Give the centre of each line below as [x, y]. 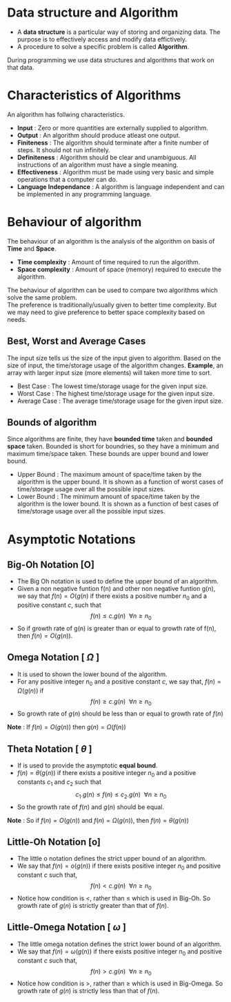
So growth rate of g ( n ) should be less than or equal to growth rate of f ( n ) [120, 713]
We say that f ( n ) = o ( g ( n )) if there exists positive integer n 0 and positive [119, 867]
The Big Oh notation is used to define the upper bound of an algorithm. [118, 581]
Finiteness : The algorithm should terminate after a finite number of [113, 143]
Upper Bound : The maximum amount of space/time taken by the [109, 475]
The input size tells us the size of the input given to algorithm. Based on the [114, 358]
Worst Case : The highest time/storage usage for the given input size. [116, 393]
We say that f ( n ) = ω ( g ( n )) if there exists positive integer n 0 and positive [120, 952]
